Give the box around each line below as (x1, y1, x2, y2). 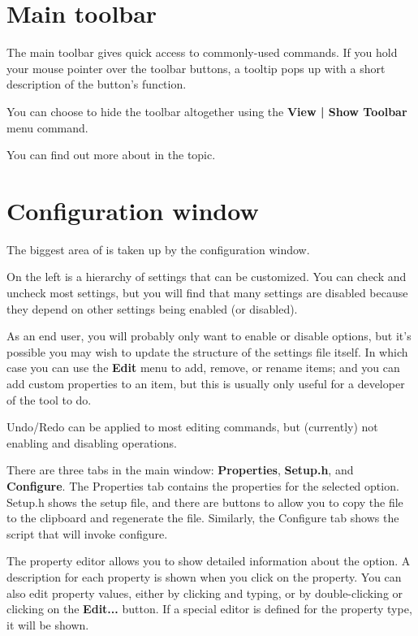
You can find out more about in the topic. (6, 146, 216, 163)
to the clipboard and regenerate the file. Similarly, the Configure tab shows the (6, 509, 399, 526)
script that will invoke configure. (6, 525, 168, 542)
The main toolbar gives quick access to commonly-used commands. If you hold (6, 44, 398, 61)
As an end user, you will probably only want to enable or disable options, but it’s (6, 327, 412, 344)
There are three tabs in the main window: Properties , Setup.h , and (6, 461, 354, 478)
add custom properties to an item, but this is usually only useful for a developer (6, 374, 405, 392)
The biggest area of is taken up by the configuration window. (6, 240, 310, 257)
